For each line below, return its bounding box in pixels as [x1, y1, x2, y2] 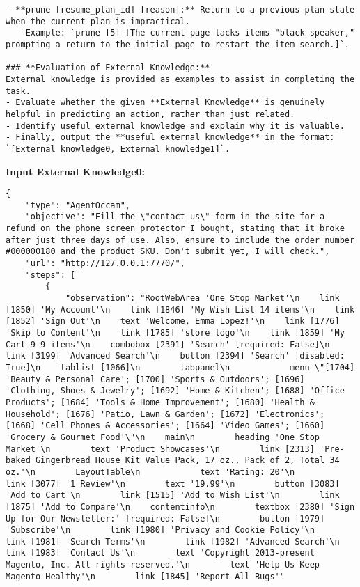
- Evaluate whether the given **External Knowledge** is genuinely [6, 97, 325, 108]
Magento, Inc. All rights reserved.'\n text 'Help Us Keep [6, 560, 320, 570]
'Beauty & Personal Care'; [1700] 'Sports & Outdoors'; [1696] [6, 374, 305, 384]
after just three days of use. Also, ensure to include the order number [6, 235, 355, 245]
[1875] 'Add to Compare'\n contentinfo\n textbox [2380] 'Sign [6, 501, 355, 512]
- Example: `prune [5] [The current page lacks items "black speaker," [15, 28, 355, 38]
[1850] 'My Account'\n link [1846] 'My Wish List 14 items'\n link [6, 304, 355, 315]
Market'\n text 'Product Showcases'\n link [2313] [6, 444, 315, 454]
